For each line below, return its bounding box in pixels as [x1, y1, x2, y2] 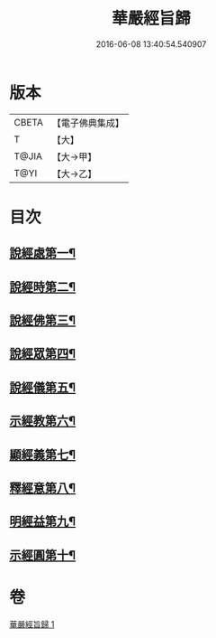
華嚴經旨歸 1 [9, 618, 55, 629]
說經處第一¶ [9, 246, 76, 261]
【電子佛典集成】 [51, 117, 124, 129]
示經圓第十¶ [9, 548, 76, 563]
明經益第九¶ [9, 514, 76, 530]
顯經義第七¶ [9, 446, 76, 462]
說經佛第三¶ [9, 313, 76, 328]
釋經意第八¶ [9, 481, 76, 495]
